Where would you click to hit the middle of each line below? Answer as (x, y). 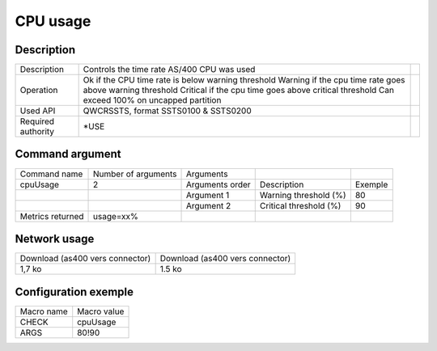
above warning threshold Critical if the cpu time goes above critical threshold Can (238, 91)
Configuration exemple (74, 292)
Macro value (101, 311)
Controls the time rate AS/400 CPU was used (169, 70)
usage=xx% (116, 216)
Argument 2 (209, 205)
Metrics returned (52, 216)
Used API (38, 111)
